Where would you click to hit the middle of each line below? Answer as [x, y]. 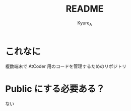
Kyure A [85, 23]
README [85, 9]
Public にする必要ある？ [55, 89]
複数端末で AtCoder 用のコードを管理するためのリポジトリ [66, 66]
